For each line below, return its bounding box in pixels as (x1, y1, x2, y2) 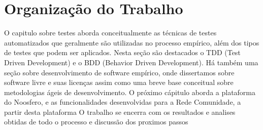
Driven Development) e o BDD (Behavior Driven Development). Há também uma (4, 57, 258, 67)
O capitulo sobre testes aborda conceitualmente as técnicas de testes (4, 27, 217, 38)
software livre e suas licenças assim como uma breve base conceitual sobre (4, 77, 234, 88)
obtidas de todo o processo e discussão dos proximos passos (4, 116, 188, 127)
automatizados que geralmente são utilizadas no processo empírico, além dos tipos (4, 37, 259, 48)
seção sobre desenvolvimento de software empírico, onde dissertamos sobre (4, 67, 235, 77)
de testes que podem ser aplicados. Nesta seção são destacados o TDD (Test (4, 47, 241, 58)
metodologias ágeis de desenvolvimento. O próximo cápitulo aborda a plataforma (4, 86, 256, 97)
